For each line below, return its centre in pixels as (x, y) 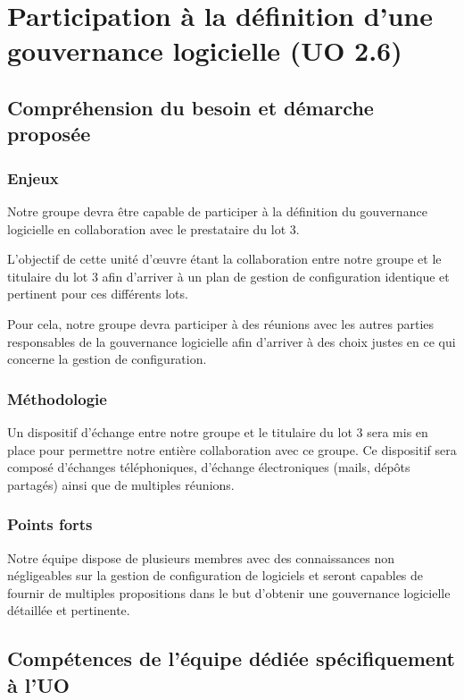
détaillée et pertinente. (69, 610)
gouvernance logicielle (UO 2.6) (205, 51)
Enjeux (33, 177)
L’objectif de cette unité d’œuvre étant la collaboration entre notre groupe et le (224, 259)
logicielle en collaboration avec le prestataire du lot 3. (153, 228)
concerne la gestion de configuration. (107, 359)
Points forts (50, 524)
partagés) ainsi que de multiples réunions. (121, 484)
